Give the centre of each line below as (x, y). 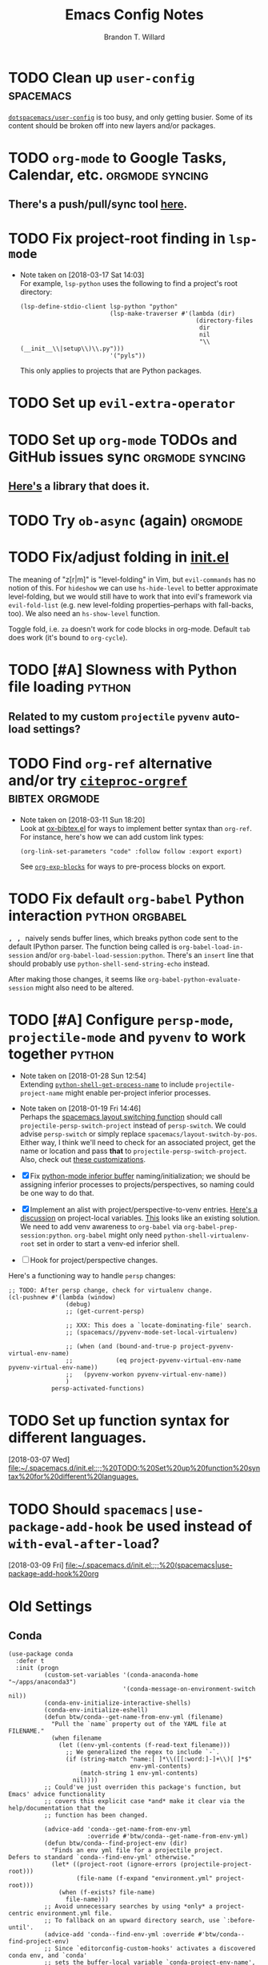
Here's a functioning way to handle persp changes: (92, 1276)
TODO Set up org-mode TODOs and (123, 440)
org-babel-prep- (211, 1228)
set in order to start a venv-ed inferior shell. (108, 1244)
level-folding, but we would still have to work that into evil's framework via (130, 597)
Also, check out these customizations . (83, 1160)
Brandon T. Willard (134, 37)
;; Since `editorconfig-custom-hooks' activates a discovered (150, 1949)
